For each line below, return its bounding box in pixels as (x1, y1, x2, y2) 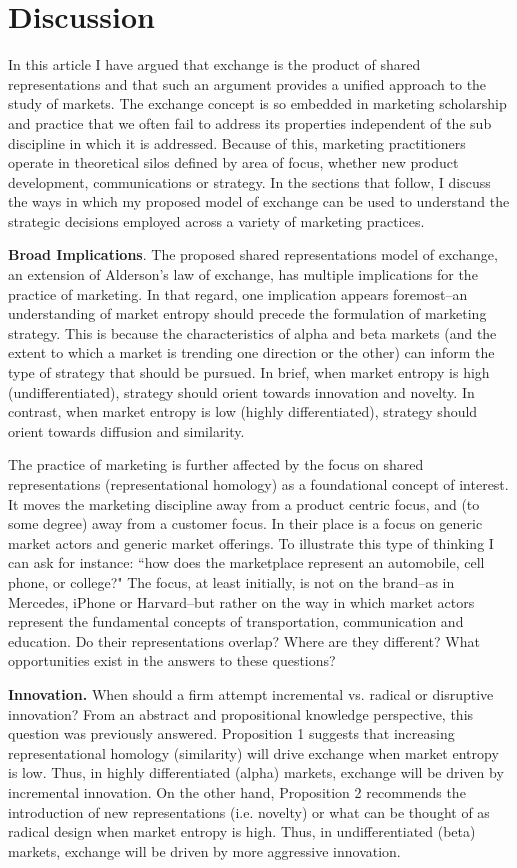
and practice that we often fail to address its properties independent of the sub (8, 112, 492, 133)
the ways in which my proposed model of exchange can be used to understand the (8, 191, 510, 212)
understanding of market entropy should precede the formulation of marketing (8, 303, 487, 324)
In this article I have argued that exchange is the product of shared (8, 54, 421, 75)
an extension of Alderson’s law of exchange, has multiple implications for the (8, 264, 478, 285)
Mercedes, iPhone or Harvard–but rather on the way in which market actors (8, 591, 475, 612)
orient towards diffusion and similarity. (8, 420, 245, 441)
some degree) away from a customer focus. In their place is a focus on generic (8, 513, 483, 534)
